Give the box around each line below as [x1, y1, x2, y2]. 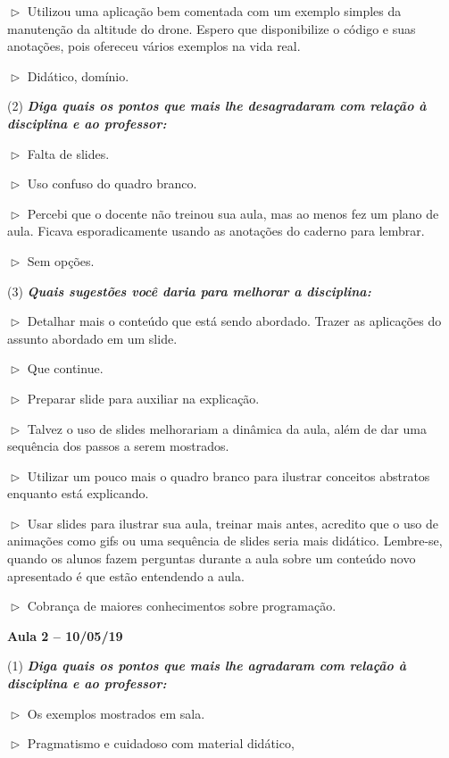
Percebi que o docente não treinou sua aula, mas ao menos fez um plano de [27, 204, 439, 222]
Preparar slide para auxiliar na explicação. [27, 388, 260, 407]
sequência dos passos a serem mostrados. [7, 437, 229, 455]
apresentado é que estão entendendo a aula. [7, 566, 245, 585]
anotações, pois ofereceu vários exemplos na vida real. [7, 37, 301, 55]
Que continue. [27, 359, 104, 378]
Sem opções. [27, 251, 95, 270]
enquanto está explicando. [7, 484, 149, 503]
